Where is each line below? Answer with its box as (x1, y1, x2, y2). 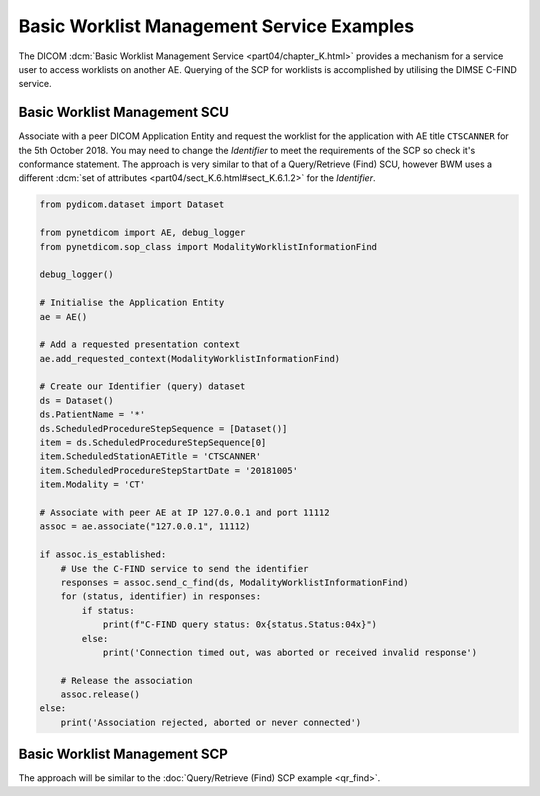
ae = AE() (39, 311, 88, 322)
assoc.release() (60, 689, 140, 700)
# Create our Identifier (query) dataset (39, 381, 246, 392)
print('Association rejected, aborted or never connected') (60, 716, 362, 728)
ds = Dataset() (39, 395, 114, 406)
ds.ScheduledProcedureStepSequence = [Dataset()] (39, 423, 288, 434)
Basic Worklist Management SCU (18, 104, 230, 121)
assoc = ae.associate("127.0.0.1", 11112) (39, 521, 251, 532)
